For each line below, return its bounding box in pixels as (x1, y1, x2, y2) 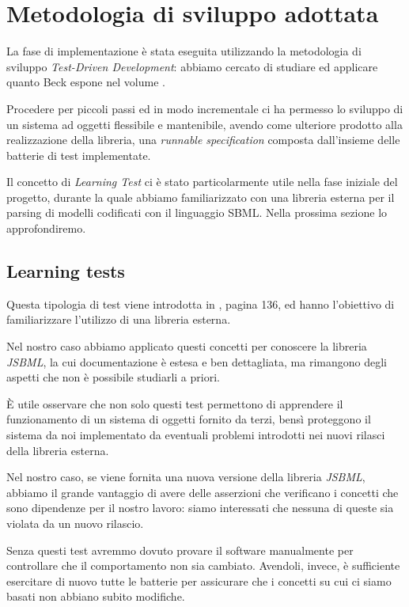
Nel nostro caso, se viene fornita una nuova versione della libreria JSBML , (6, 469, 365, 485)
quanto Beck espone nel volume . (6, 74, 165, 90)
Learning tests (6, 259, 125, 283)
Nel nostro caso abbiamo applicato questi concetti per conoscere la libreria (6, 338, 367, 355)
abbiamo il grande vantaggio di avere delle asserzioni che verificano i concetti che (6, 484, 399, 500)
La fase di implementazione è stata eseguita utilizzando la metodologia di (6, 43, 362, 59)
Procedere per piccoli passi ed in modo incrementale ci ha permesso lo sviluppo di (6, 100, 403, 116)
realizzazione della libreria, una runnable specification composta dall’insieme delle (6, 131, 400, 148)
